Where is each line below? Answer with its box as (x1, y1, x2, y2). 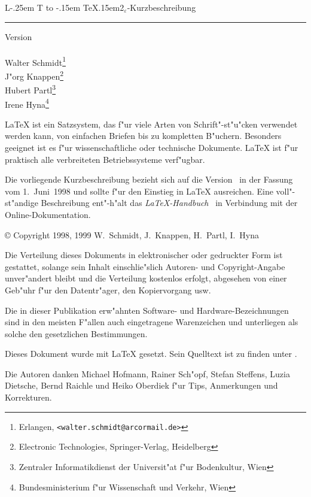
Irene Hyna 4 (5, 96, 49, 110)
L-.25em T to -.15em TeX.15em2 (5, 1, 124, 13)
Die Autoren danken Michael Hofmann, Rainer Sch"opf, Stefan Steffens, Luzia (5, 367, 290, 380)
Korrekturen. (5, 391, 52, 404)
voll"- (276, 184, 295, 197)
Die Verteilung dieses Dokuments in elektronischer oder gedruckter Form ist (5, 249, 283, 261)
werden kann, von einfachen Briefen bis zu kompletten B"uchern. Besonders (5, 129, 282, 142)
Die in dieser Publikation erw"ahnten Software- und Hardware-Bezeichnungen (5, 304, 289, 316)
